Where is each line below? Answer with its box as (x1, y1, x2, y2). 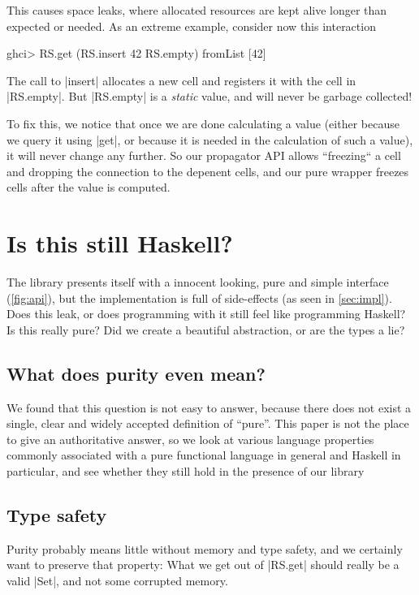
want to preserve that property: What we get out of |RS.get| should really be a (6, 556, 400, 573)
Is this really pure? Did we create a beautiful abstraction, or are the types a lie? (6, 321, 405, 338)
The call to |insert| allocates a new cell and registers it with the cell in (6, 71, 356, 88)
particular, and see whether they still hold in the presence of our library (6, 463, 365, 480)
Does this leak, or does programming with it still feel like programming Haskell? (6, 305, 406, 322)
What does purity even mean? (6, 360, 266, 386)
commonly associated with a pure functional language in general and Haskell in (6, 446, 401, 463)
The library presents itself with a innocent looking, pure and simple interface (6, 274, 389, 291)
